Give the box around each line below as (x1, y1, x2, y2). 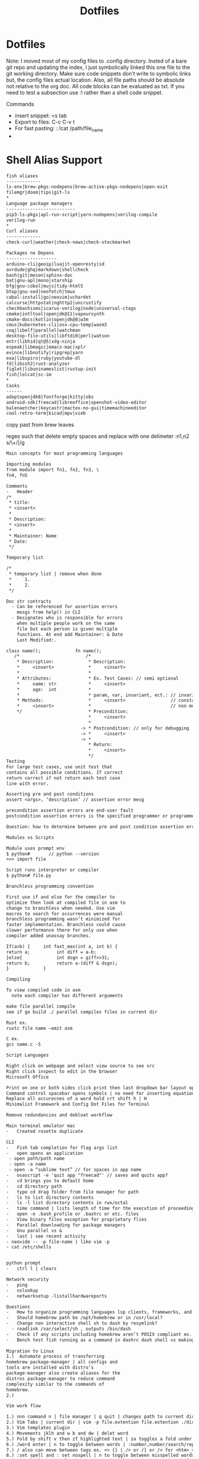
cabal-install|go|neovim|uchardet (6, 295, 92, 300)
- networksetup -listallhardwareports (6, 1293, 108, 1299)
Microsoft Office (6, 1074, 49, 1080)
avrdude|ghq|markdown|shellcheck (6, 267, 89, 273)
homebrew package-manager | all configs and (6, 1359, 118, 1365)
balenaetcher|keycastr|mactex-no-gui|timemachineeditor (6, 405, 147, 411)
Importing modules (6, 461, 52, 468)
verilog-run (6, 217, 36, 223)
